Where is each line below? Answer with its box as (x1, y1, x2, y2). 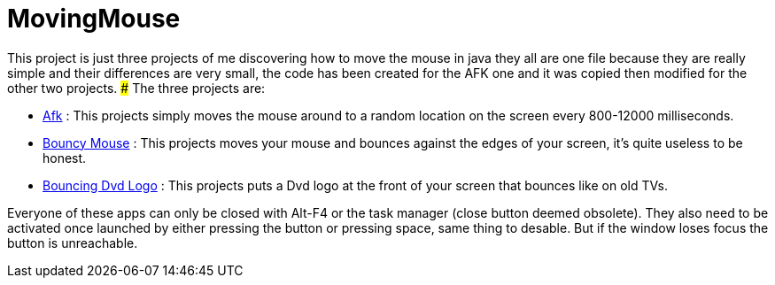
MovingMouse (7, 4, 181, 34)
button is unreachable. (7, 235, 138, 250)
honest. (43, 150, 87, 166)
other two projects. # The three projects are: (7, 80, 266, 96)
